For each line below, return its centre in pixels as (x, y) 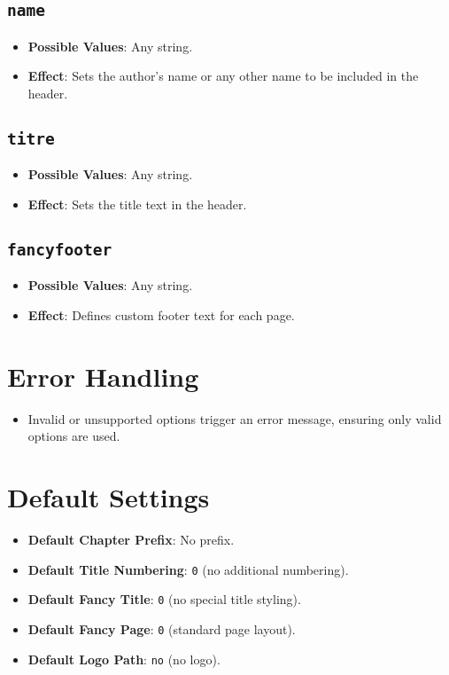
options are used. (74, 436)
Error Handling (103, 376)
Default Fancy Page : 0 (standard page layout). (162, 628)
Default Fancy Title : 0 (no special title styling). (164, 599)
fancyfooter (60, 249)
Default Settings (108, 497)
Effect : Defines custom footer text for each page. (161, 314)
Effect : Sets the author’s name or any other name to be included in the (223, 76)
